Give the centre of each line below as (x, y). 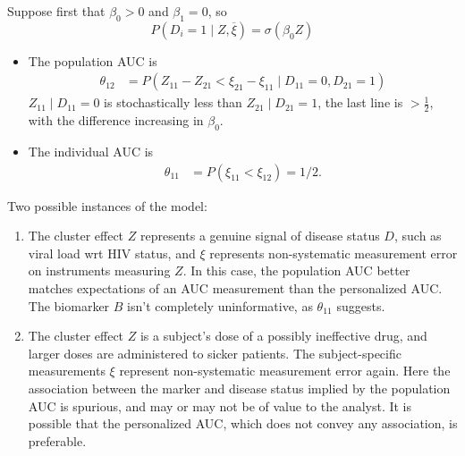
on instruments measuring (99, 270)
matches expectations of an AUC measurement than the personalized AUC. (235, 288)
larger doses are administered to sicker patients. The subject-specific (215, 353)
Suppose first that (56, 11)
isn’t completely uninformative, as (220, 305)
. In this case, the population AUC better (296, 270)
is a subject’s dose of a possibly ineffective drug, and (283, 336)
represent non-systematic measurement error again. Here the (285, 371)
